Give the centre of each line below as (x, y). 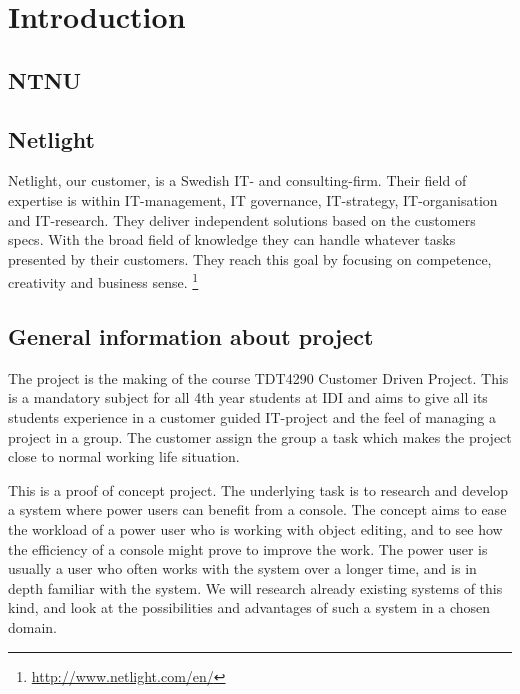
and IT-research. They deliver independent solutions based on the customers (242, 219)
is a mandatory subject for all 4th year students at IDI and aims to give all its (248, 397)
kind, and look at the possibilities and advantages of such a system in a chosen (249, 607)
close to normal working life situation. (124, 456)
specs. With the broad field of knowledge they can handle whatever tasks (232, 239)
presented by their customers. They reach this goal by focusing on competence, (250, 258)
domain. (33, 626)
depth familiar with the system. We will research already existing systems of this (255, 587)
